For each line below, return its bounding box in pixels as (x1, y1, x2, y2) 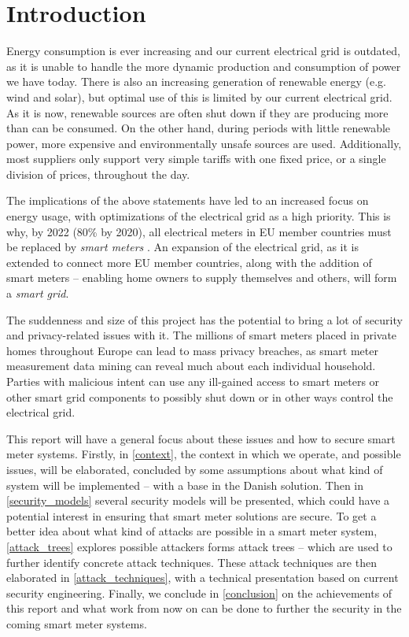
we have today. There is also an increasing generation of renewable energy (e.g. (6, 73, 386, 90)
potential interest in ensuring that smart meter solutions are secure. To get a (6, 507, 377, 524)
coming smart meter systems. (6, 615, 147, 631)
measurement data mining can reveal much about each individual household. (6, 357, 376, 374)
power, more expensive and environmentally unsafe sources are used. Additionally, (6, 135, 402, 151)
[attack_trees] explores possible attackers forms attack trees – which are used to (6, 538, 392, 554)
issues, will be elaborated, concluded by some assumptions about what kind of (6, 461, 383, 477)
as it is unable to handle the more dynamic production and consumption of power (6, 57, 401, 74)
